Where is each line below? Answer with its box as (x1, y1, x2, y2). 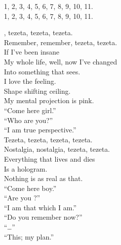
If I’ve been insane (4, 47, 60, 57)
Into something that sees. (4, 66, 81, 76)
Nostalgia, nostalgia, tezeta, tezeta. (4, 144, 110, 154)
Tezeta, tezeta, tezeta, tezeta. (4, 134, 93, 144)
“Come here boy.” (4, 183, 57, 193)
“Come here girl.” (4, 105, 56, 115)
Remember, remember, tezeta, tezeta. (4, 37, 117, 47)
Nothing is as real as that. (4, 173, 83, 184)
